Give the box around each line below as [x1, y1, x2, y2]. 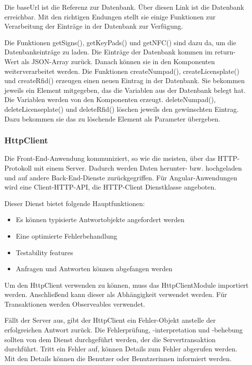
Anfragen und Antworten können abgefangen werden [16, 263, 172, 274]
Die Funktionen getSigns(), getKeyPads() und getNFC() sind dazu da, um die [4, 37, 236, 47]
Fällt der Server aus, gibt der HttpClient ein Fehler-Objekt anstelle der [4, 315, 216, 325]
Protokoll [4, 162, 32, 173]
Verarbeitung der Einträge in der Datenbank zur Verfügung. [4, 21, 183, 31]
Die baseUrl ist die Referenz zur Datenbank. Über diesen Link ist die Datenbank [4, 2, 244, 12]
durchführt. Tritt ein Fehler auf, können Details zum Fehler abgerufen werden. [4, 344, 237, 354]
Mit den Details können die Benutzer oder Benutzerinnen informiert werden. [4, 353, 232, 363]
